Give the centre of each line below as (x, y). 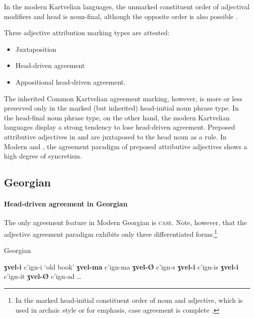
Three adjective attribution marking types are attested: (87, 33)
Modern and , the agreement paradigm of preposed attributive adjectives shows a (126, 146)
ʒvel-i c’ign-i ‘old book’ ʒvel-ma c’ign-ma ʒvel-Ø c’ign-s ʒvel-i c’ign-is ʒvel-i (121, 266)
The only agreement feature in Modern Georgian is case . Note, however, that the (126, 222)
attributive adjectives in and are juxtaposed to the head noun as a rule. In (115, 136)
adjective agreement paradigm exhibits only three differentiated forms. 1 (111, 233)
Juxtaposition (36, 49)
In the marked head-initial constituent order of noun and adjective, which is (129, 300)
